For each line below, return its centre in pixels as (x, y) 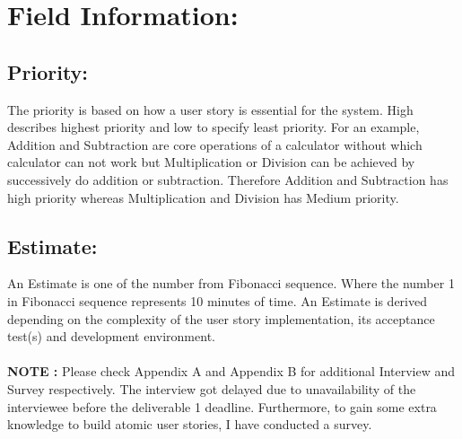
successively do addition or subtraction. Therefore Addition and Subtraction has (228, 179)
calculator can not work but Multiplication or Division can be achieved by (211, 162)
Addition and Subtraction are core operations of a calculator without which (215, 144)
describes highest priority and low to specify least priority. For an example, (214, 127)
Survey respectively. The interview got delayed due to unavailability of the (212, 388)
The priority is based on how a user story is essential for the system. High (210, 109)
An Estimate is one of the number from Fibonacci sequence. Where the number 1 (231, 283)
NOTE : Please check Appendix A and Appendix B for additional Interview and (231, 371)
